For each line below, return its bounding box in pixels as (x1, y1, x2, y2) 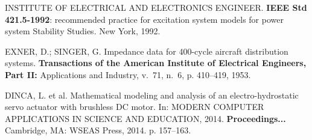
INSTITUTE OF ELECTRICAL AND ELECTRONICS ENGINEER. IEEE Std (5, 1, 307, 13)
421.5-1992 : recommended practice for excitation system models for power (5, 13, 284, 25)
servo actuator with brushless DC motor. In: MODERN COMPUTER (5, 100, 264, 113)
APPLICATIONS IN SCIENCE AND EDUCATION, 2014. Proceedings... (5, 112, 286, 124)
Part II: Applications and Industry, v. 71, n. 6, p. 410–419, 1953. (5, 68, 251, 81)
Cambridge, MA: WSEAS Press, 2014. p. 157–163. (5, 124, 191, 136)
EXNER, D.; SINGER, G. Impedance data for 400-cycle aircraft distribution (5, 44, 288, 57)
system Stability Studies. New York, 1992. (5, 25, 161, 37)
